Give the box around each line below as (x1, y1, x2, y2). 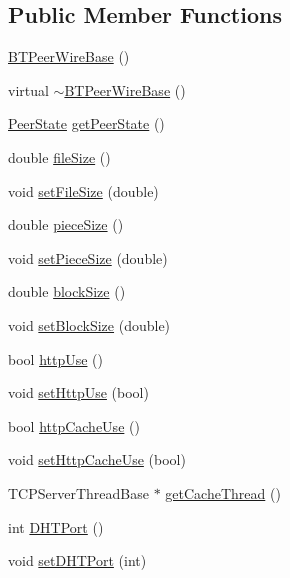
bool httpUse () (8, 348, 103, 369)
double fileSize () (8, 146, 111, 167)
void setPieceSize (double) (8, 247, 168, 268)
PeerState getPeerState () (8, 113, 165, 134)
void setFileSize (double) (8, 180, 159, 201)
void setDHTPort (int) (8, 550, 147, 571)
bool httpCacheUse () (8, 415, 140, 436)
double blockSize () (8, 281, 126, 302)
